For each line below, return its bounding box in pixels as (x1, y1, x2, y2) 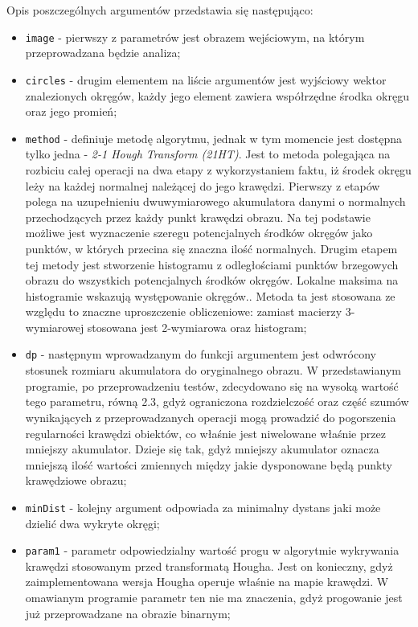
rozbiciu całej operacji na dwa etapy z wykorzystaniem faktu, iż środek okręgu (25, 161, 412, 178)
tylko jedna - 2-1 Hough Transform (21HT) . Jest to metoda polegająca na (25, 145, 391, 162)
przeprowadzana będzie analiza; (25, 44, 181, 61)
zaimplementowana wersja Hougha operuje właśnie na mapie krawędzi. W (25, 573, 389, 590)
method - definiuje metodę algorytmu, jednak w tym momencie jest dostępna (25, 129, 402, 146)
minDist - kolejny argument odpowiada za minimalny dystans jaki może (25, 498, 381, 515)
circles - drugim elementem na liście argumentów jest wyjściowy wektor (25, 71, 387, 88)
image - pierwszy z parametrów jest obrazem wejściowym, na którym (25, 28, 365, 45)
